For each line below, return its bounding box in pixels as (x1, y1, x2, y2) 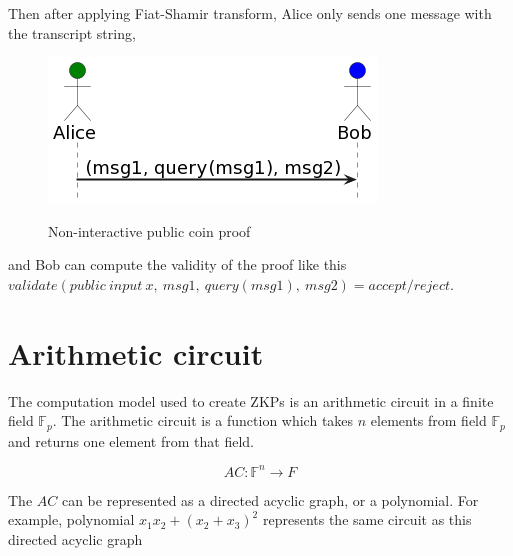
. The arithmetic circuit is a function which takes (52, 410, 354, 431)
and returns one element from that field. (8, 430, 254, 451)
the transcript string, (8, 22, 136, 43)
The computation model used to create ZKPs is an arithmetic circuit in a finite (8, 390, 494, 411)
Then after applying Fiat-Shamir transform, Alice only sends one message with (8, 3, 492, 23)
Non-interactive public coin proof (48, 220, 251, 241)
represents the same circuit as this (262, 509, 472, 530)
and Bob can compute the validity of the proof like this (8, 254, 347, 275)
